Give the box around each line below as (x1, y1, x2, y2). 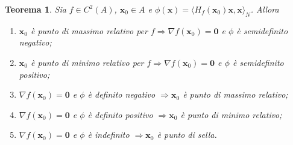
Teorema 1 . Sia (5, 3, 66, 15)
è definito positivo (87, 108, 153, 120)
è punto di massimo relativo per (30, 24, 148, 37)
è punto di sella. (157, 128, 217, 141)
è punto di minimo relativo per (30, 56, 144, 68)
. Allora (250, 3, 279, 15)
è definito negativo (87, 88, 156, 101)
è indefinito (87, 128, 130, 141)
